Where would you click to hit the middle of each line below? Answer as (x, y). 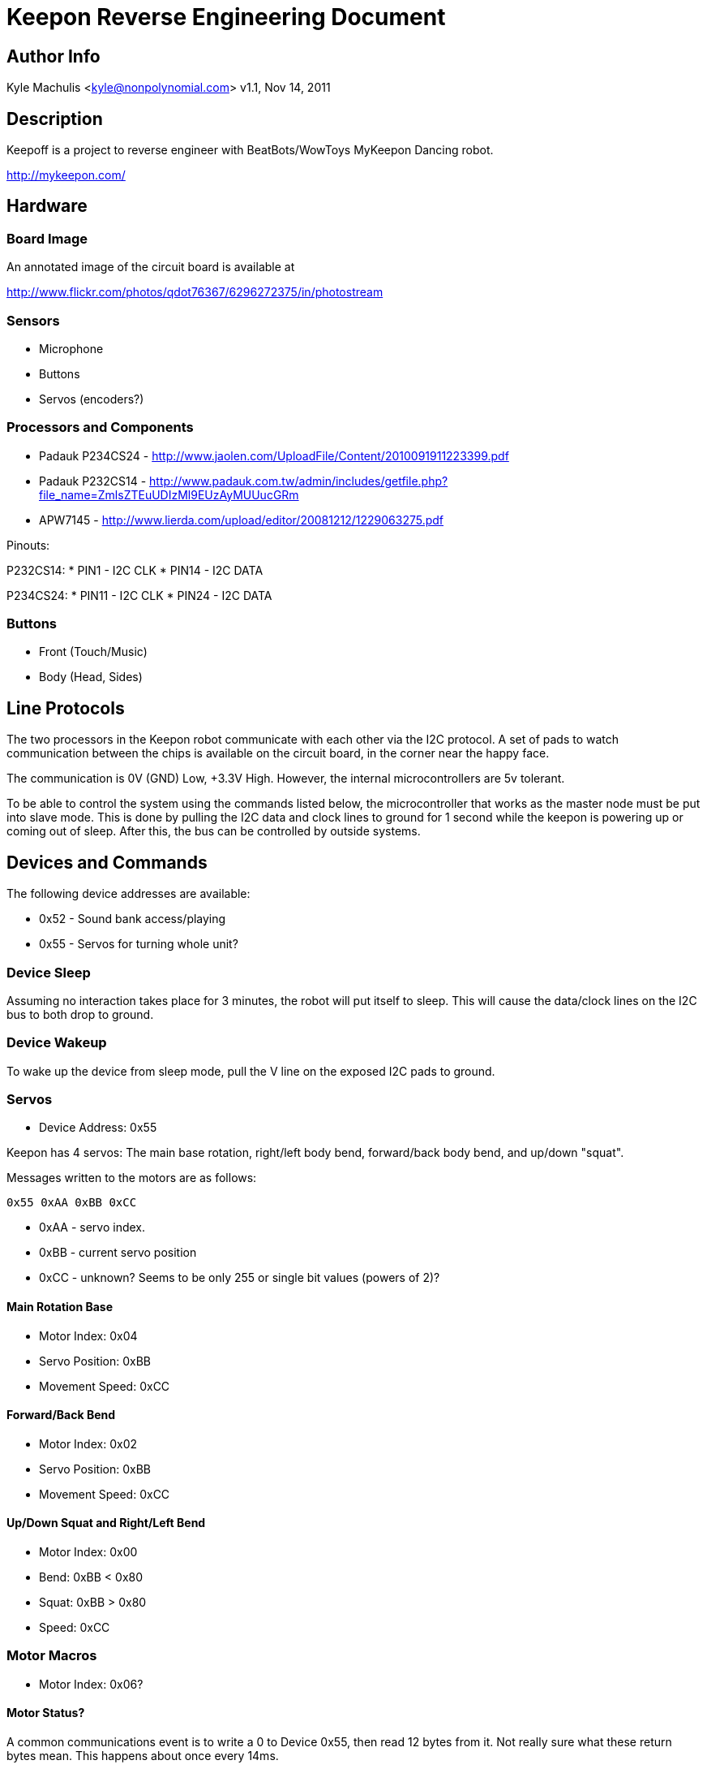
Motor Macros (52, 1656)
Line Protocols (66, 708)
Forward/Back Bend (61, 1415)
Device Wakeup (57, 1043)
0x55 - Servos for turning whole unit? (139, 944)
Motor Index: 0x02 (88, 1443)
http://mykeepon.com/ (66, 175)
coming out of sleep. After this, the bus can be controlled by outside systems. (214, 831)
